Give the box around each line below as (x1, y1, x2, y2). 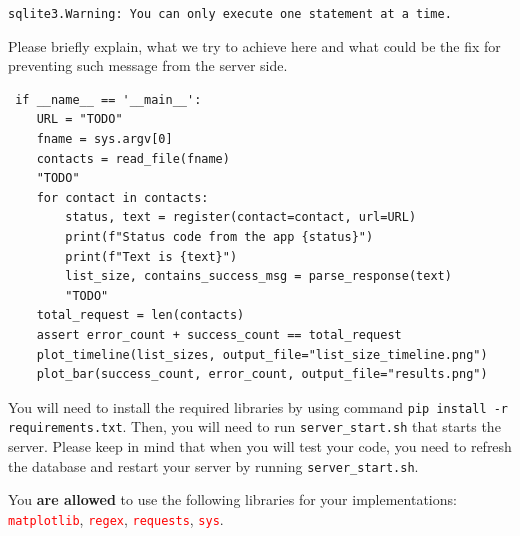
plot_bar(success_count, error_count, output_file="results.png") (36, 367, 488, 382)
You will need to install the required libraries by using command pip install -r (8, 396, 509, 417)
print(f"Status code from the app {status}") (65, 230, 374, 244)
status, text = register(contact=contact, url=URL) (65, 210, 417, 225)
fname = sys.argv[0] (36, 132, 173, 147)
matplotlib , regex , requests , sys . (8, 508, 224, 529)
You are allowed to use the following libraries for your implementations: (8, 489, 457, 510)
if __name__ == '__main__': (15, 92, 202, 107)
